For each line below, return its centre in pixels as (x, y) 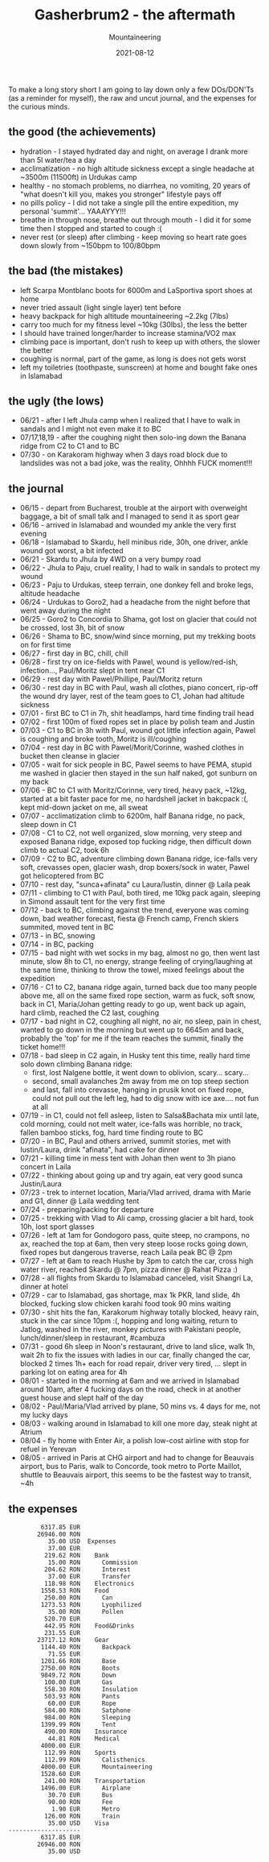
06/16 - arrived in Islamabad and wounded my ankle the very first (128, 525)
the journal (36, 488)
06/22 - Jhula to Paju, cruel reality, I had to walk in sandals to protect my (140, 568)
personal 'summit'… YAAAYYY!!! (73, 211)
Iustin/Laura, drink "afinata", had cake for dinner (100, 1150)
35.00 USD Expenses (82, 1541)
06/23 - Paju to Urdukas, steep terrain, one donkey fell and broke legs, (137, 585)
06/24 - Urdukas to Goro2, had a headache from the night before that (135, 602)
